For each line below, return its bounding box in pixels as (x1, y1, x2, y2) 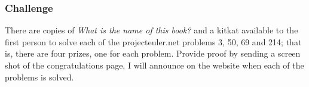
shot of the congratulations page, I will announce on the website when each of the (5, 59, 304, 71)
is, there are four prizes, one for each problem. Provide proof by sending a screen (5, 47, 301, 60)
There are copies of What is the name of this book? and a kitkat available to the (5, 24, 298, 36)
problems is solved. (5, 70, 74, 83)
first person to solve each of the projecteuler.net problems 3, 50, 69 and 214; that (5, 35, 302, 48)
